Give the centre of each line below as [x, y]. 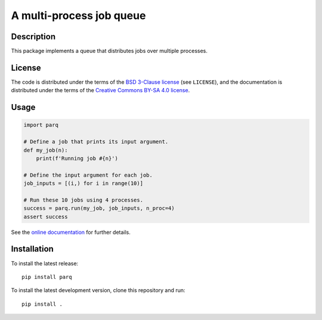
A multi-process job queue [78, 15]
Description [33, 37]
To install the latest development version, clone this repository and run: [98, 290]
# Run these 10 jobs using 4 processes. [83, 200]
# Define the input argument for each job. [88, 175]
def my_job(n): [46, 150]
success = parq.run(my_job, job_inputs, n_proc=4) [99, 208]
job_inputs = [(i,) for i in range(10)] [83, 183]
